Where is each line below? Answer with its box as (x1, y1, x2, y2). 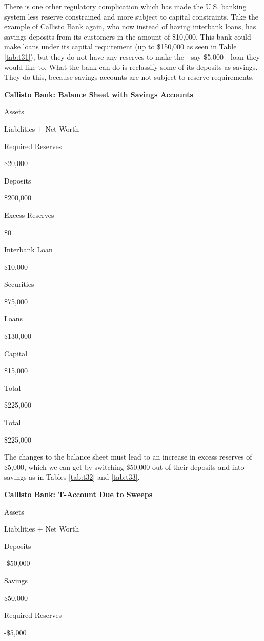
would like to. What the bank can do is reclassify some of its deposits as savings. (4, 61, 258, 72)
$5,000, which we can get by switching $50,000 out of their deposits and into (4, 461, 245, 472)
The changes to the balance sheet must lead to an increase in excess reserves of (4, 451, 252, 462)
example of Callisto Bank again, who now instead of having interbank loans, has (4, 21, 256, 32)
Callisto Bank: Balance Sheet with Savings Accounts (4, 88, 193, 99)
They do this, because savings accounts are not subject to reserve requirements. (4, 71, 254, 82)
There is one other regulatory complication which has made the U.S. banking (4, 1, 247, 11)
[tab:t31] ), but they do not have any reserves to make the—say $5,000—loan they (4, 51, 260, 62)
